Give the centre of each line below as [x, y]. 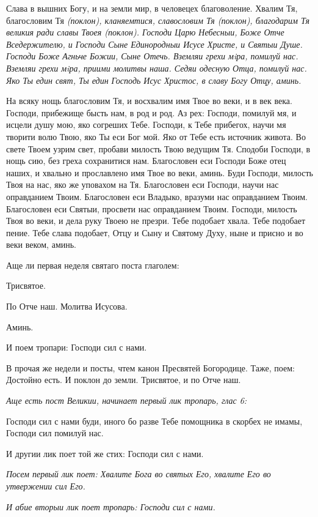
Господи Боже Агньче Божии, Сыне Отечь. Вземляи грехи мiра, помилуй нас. [152, 56]
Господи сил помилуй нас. [55, 433]
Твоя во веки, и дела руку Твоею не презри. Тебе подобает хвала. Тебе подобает [156, 221]
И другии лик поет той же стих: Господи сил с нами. [105, 453]
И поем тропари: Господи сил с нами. [77, 347]
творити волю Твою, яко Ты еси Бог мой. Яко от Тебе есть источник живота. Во [156, 136]
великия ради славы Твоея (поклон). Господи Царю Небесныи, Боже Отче [145, 32]
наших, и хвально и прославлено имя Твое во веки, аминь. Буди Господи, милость [160, 172]
